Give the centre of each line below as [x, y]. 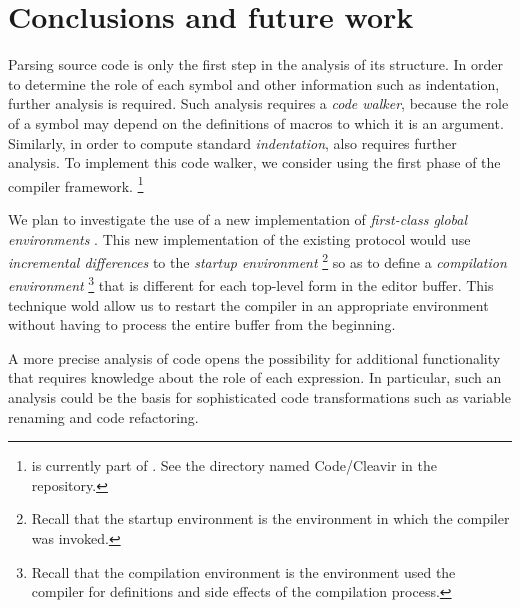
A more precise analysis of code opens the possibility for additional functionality [254, 357]
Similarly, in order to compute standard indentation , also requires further [232, 142]
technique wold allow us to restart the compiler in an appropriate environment [248, 304]
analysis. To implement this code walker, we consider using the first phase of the [254, 162]
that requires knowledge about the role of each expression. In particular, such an [255, 377]
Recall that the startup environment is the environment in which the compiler [270, 518]
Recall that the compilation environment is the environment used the [243, 571]
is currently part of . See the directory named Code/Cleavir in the [234, 465]
